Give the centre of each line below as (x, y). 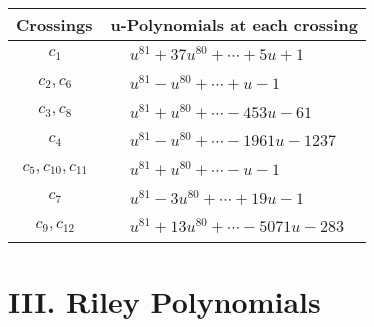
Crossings (54, 24)
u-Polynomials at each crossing (234, 24)
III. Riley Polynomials (164, 300)
